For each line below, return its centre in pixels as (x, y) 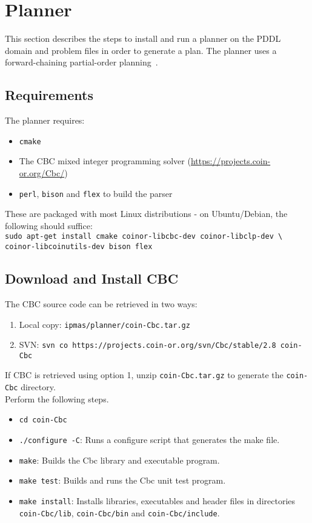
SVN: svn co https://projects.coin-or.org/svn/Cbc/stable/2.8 (148, 345)
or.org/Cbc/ (42, 172)
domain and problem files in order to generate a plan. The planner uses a (141, 50)
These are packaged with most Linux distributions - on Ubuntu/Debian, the (146, 214)
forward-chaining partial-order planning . (81, 62)
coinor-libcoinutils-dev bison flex (79, 247)
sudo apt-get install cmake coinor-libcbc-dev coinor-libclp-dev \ (144, 237)
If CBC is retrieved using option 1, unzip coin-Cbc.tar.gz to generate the (144, 375)
